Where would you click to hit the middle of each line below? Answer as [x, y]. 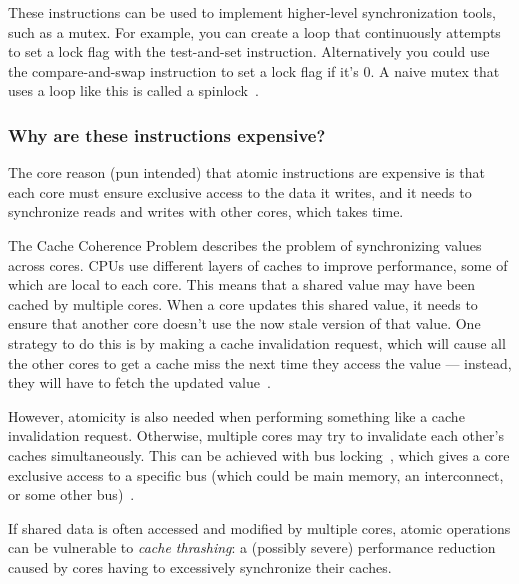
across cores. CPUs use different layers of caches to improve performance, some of [258, 264]
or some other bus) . [71, 494]
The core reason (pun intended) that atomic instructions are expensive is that [246, 172]
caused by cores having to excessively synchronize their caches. [200, 566]
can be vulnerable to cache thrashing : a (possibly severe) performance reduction [252, 547]
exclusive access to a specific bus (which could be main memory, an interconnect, [256, 474]
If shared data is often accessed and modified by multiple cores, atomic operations [259, 527]
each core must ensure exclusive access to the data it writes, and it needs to [240, 191]
